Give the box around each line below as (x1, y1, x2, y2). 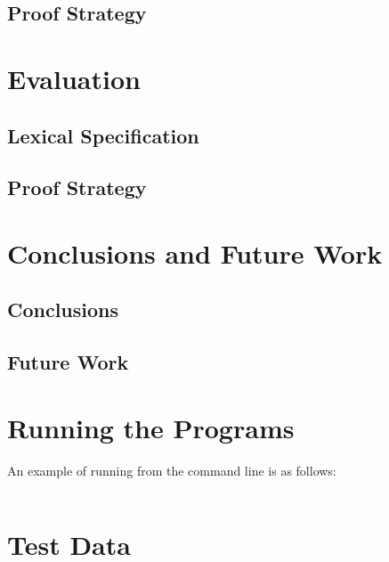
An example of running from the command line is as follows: (7, 460, 336, 479)
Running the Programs (7, 409, 295, 445)
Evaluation (7, 60, 141, 96)
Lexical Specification (7, 121, 199, 149)
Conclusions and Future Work (7, 234, 383, 271)
